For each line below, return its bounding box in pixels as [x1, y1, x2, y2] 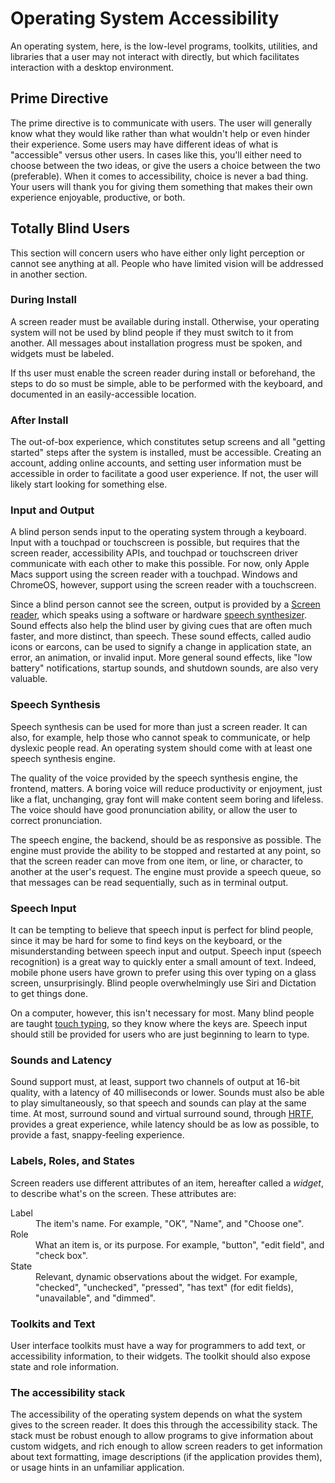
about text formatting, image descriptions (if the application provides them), [10, 1451, 323, 1463]
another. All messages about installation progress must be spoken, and [10, 337, 303, 349]
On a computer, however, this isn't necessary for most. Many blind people [10, 1007, 315, 1019]
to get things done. [10, 988, 88, 1000]
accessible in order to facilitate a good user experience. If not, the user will [10, 468, 319, 480]
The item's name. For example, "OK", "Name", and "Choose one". [35, 1217, 305, 1229]
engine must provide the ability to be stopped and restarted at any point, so [10, 844, 322, 856]
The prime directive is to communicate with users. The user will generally [10, 117, 313, 129]
